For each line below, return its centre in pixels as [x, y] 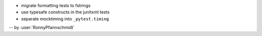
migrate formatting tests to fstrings [56, 5]
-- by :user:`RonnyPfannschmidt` [42, 27]
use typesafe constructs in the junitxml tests [65, 12]
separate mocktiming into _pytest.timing [65, 18]
